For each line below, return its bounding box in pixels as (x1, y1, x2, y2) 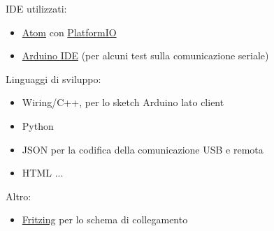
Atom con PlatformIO (22, 24, 117, 39)
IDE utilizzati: (6, 1, 67, 15)
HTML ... (22, 165, 64, 180)
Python (22, 118, 54, 133)
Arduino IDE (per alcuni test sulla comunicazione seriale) (22, 48, 269, 63)
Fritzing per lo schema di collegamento (22, 212, 188, 227)
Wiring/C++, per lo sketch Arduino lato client (22, 95, 224, 110)
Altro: (6, 188, 31, 203)
